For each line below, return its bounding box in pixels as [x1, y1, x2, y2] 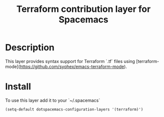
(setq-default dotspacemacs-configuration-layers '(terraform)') [5, 107, 143, 112]
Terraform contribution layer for [16, 3, 151, 15]
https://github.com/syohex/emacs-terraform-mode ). [19, 63, 127, 69]
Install [5, 81, 31, 92]
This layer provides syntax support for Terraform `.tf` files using [5, 58, 135, 64]
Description [5, 42, 55, 53]
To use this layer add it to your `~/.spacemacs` [5, 97, 100, 103]
